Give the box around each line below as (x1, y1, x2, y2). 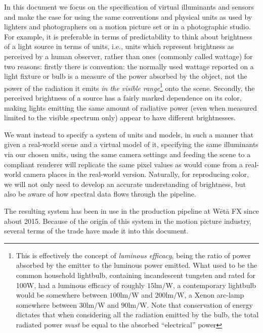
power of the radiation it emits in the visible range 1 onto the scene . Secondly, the (4, 81, 255, 93)
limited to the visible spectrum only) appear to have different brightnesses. (4, 112, 236, 123)
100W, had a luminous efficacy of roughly (16, 279, 145, 290)
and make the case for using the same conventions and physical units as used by (4, 11, 252, 22)
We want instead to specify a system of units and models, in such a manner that (4, 129, 254, 139)
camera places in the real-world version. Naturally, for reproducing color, (23, 169, 249, 179)
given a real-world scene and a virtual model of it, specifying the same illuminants (4, 139, 258, 150)
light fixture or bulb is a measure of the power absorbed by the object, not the (4, 71, 247, 81)
